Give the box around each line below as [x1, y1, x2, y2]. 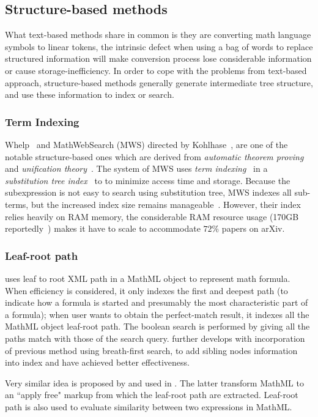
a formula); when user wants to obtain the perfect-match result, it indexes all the [5, 308, 309, 320]
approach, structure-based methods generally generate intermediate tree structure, [5, 76, 313, 89]
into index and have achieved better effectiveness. [5, 356, 190, 369]
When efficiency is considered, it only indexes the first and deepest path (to [5, 284, 288, 297]
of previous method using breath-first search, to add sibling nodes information [5, 344, 298, 356]
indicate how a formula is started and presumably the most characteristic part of [5, 296, 308, 309]
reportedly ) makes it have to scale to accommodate [5, 222, 201, 235]
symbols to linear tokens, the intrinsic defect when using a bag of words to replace [5, 40, 313, 53]
